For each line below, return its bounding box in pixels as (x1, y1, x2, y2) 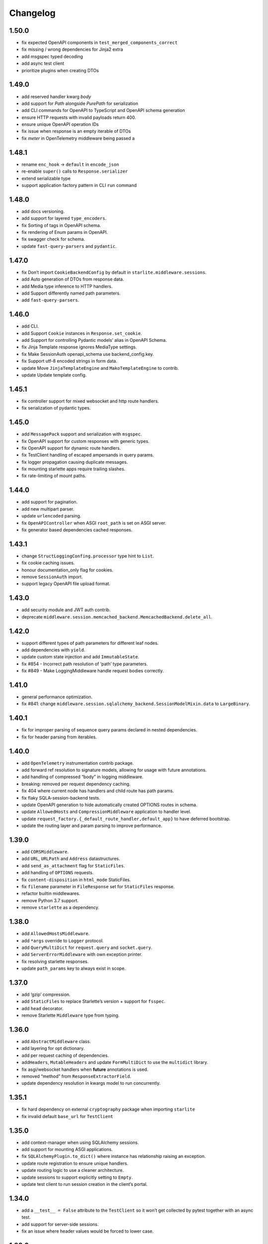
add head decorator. (21, 1005, 64, 1011)
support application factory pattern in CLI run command (21, 182, 137, 188)
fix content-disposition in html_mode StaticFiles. (21, 876, 131, 883)
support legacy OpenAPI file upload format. (21, 581, 111, 587)
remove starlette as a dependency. (21, 905, 99, 911)
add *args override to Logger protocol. (21, 937, 104, 943)
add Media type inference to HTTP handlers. (21, 283, 113, 289)
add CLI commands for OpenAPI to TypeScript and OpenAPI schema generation (21, 107, 186, 113)
